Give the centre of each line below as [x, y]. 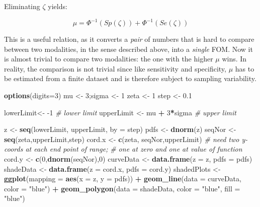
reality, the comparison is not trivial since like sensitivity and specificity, [115, 68]
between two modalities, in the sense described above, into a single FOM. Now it [128, 49]
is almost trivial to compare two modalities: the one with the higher [109, 59]
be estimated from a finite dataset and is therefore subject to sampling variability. [130, 78]
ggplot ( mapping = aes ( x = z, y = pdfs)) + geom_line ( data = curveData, [123, 179]
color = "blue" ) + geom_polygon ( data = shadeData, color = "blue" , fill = [122, 188]
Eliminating [22, 6]
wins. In [234, 59]
